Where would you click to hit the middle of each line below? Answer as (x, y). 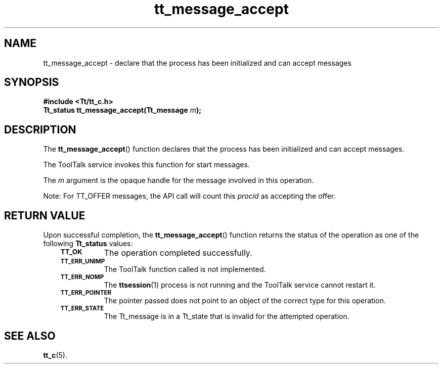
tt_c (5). (55, 355)
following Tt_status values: (88, 244)
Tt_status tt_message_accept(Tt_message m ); (122, 110)
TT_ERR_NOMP (82, 277)
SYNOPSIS (32, 82)
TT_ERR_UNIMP (83, 262)
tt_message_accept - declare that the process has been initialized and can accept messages (197, 63)
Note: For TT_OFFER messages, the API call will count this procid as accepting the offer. (189, 196)
